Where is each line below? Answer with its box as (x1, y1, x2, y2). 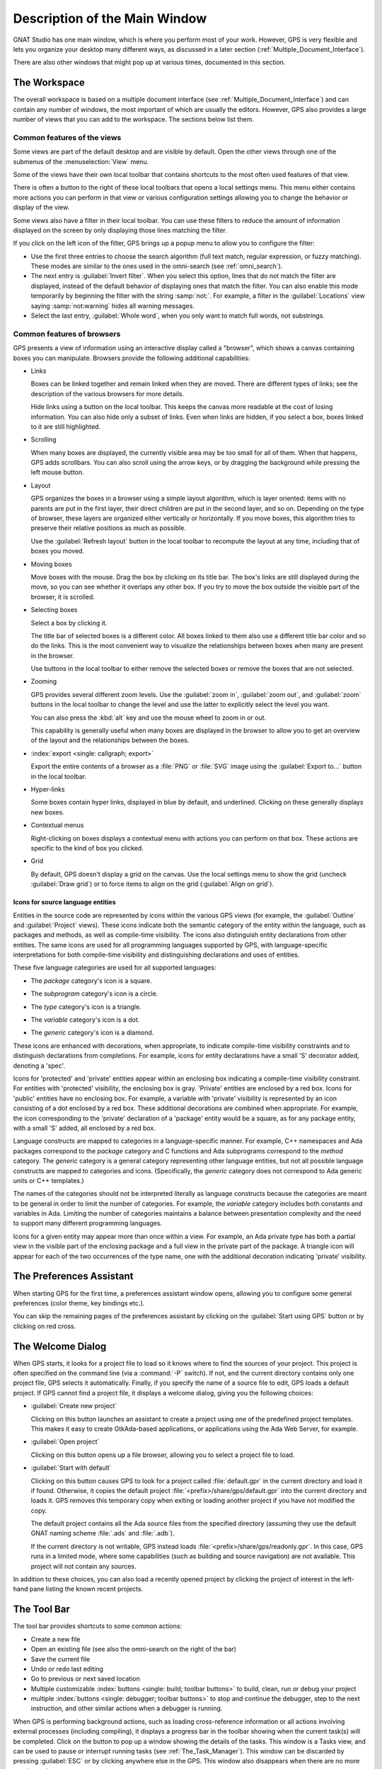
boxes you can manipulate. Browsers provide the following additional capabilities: (13, 354, 250, 362)
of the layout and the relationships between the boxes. (30, 736, 190, 744)
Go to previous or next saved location (30, 1674, 141, 1683)
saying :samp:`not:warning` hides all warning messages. (30, 301, 195, 310)
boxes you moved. (30, 547, 85, 555)
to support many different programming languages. (13, 1219, 163, 1228)
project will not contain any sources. (30, 1562, 137, 1570)
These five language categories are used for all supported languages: (13, 963, 216, 972)
